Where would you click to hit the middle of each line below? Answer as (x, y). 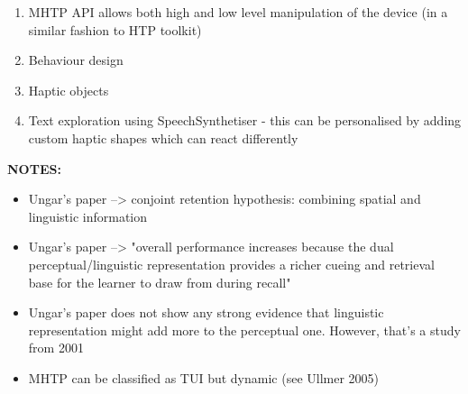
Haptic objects (69, 90)
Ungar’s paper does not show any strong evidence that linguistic (206, 312)
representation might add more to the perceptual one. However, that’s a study (244, 330)
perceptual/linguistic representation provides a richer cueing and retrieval (231, 264)
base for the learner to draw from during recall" (160, 282)
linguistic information (88, 216)
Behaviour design (76, 60)
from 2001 (56, 348)
